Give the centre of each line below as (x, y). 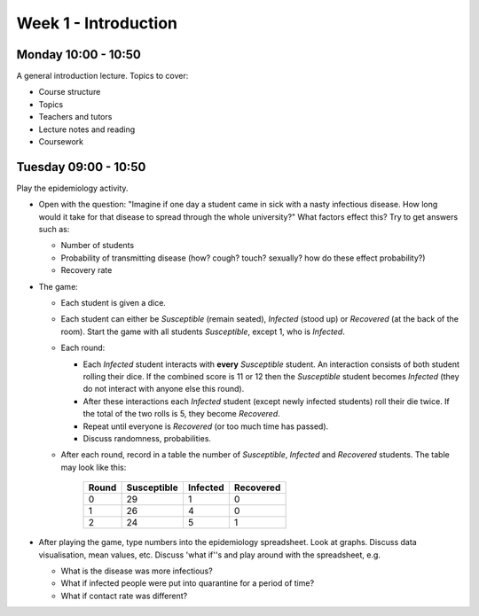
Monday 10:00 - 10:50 (79, 55)
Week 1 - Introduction (97, 23)
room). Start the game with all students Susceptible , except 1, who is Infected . (203, 331)
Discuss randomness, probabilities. (147, 438)
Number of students (98, 246)
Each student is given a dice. (113, 303)
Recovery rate (86, 270)
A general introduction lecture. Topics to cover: (102, 76)
